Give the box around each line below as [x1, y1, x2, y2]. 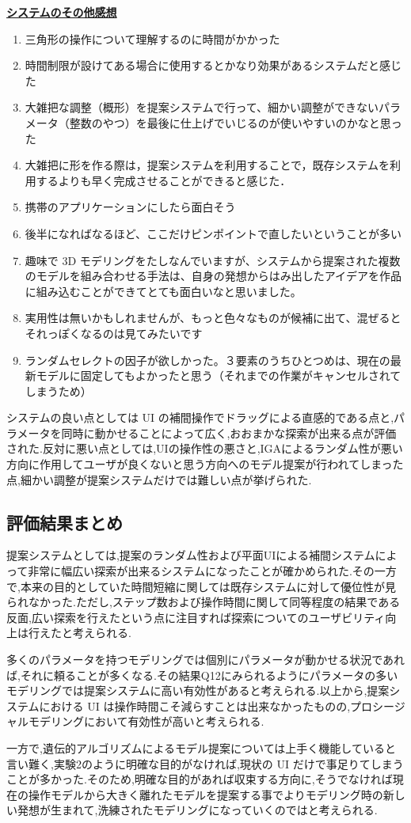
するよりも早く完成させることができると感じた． [36, 172, 291, 188]
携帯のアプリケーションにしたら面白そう [25, 199, 236, 215]
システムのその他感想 [6, 4, 117, 20]
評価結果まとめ [6, 510, 123, 534]
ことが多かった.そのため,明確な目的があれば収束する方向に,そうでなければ [6, 771, 393, 787]
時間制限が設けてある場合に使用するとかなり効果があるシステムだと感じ [25, 57, 401, 74]
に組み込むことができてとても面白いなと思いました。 [25, 283, 302, 299]
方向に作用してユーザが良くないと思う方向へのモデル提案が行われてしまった [6, 456, 404, 472]
